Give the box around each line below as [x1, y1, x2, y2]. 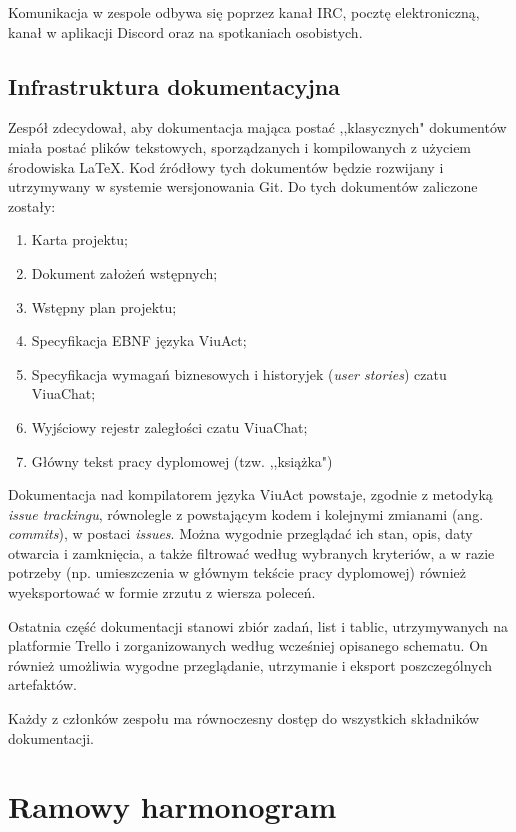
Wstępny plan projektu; [31, 296, 177, 317]
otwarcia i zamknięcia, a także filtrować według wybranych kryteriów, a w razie [8, 542, 495, 563]
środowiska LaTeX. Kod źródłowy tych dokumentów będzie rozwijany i [8, 156, 444, 177]
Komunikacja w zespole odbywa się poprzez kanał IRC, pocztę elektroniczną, [8, 2, 480, 22]
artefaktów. [8, 674, 77, 695]
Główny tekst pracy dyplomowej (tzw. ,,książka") [31, 450, 333, 471]
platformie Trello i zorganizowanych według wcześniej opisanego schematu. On [8, 635, 488, 656]
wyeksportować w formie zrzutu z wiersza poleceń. [8, 582, 316, 603]
